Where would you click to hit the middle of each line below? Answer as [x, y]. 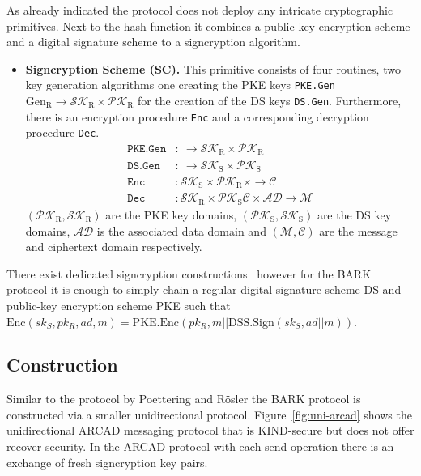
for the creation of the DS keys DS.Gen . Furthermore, [269, 101]
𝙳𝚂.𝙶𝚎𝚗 [144, 166]
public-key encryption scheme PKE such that [119, 305]
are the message [358, 230]
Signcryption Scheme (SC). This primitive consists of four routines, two [213, 68]
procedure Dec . [62, 132]
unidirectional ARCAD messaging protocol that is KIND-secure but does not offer [210, 430]
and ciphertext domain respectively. [114, 246]
